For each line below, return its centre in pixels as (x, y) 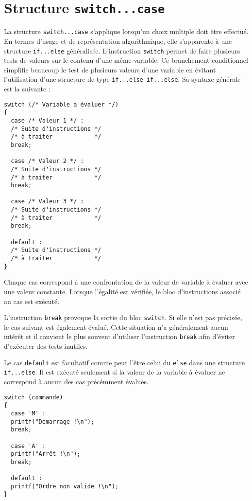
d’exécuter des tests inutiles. (46, 346)
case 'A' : (28, 446)
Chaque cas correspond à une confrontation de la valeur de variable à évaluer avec (126, 282)
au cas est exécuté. (32, 301)
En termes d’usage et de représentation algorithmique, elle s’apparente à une (118, 41)
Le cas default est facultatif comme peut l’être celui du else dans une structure (124, 362)
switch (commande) (34, 397)
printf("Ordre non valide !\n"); (65, 486)
